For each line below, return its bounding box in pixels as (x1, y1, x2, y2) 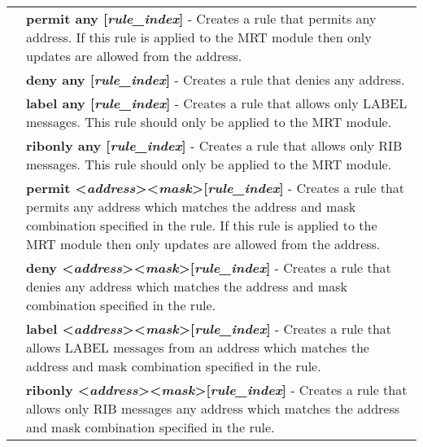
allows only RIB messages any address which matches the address (26, 399, 400, 418)
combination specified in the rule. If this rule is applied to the (26, 216, 377, 234)
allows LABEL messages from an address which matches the (26, 338, 369, 357)
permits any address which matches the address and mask (26, 197, 356, 216)
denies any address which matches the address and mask (26, 277, 347, 296)
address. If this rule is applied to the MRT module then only (26, 28, 372, 46)
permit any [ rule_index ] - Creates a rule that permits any (26, 9, 377, 28)
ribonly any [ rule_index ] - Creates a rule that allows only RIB (26, 136, 403, 155)
